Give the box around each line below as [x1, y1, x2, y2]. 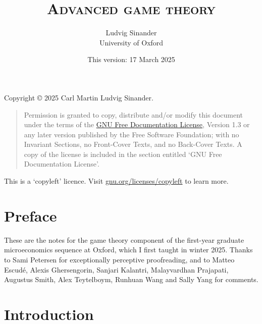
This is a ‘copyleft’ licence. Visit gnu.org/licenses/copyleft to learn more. [4, 176, 229, 186]
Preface [4, 205, 57, 226]
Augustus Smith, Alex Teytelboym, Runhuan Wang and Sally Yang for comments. [4, 274, 258, 285]
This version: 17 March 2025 [87, 54, 175, 65]
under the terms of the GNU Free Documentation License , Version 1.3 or [24, 119, 250, 130]
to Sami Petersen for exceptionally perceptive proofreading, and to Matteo [4, 254, 235, 264]
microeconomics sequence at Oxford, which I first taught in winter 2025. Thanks [4, 244, 253, 255]
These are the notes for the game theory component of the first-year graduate [4, 234, 244, 245]
